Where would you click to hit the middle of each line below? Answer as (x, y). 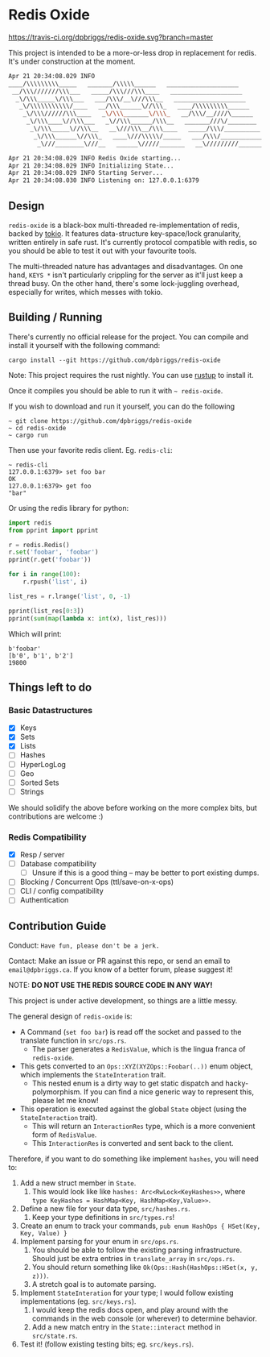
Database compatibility (58, 864)
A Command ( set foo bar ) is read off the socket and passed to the (131, 1032)
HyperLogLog (43, 764)
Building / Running (55, 317)
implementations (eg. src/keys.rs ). (78, 1301)
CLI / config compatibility (62, 891)
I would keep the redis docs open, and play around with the (130, 1310)
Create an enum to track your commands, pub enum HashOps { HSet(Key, (140, 1226)
